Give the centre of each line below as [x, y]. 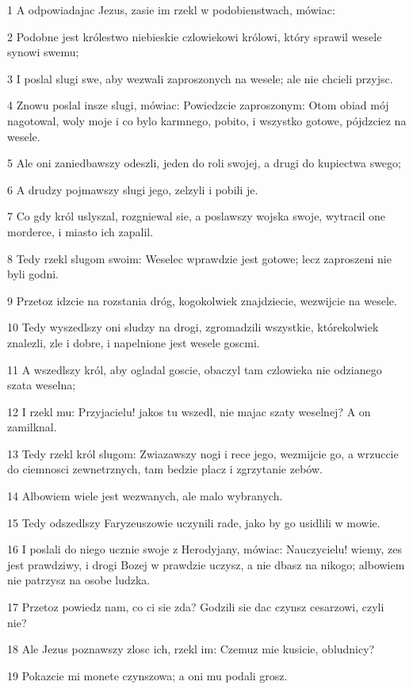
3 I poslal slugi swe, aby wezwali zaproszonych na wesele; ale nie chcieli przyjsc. [200, 78]
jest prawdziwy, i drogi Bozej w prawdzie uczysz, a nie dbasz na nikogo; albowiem [206, 564]
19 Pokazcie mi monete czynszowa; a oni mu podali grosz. [147, 675]
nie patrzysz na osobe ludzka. [79, 580]
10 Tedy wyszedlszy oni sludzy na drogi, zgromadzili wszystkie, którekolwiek [193, 327]
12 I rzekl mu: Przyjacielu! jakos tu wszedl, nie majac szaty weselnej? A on [189, 411]
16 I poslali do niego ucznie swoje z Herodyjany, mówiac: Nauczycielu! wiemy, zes [205, 549]
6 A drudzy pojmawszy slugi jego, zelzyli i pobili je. [133, 189]
